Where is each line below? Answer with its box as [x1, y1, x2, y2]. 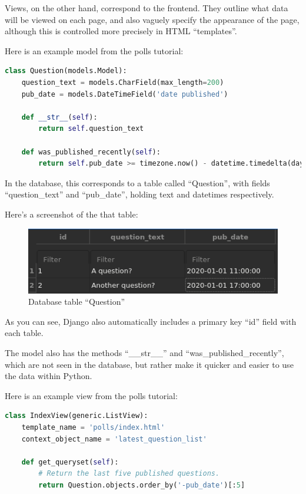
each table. [5, 327, 44, 339]
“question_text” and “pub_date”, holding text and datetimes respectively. [5, 188, 274, 200]
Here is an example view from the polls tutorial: [5, 389, 178, 401]
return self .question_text [38, 124, 144, 133]
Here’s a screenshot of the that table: [5, 208, 138, 220]
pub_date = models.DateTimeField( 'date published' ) [21, 90, 228, 98]
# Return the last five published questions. [38, 469, 220, 478]
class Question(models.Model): [5, 67, 127, 75]
